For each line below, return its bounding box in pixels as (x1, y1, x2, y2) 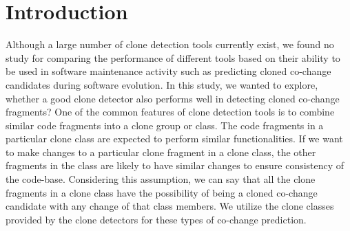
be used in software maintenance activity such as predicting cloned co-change (6, 64, 331, 78)
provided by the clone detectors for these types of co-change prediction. (6, 212, 307, 226)
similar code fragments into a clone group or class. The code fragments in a (6, 118, 324, 132)
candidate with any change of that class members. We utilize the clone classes (6, 199, 334, 213)
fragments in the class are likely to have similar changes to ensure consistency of (6, 158, 344, 173)
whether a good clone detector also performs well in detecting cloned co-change (6, 91, 340, 105)
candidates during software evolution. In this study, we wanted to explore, (6, 77, 318, 91)
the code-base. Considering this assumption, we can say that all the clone (6, 172, 316, 186)
